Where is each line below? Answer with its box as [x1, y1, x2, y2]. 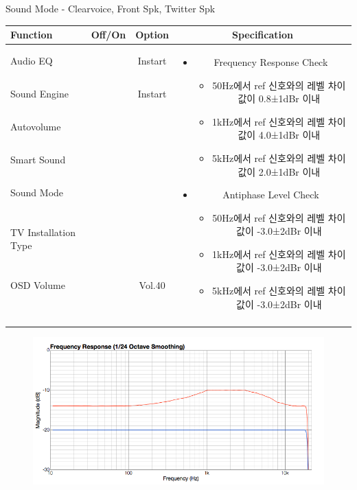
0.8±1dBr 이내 [258, 91, 321, 106]
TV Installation [10, 224, 76, 239]
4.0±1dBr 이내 [258, 128, 321, 142]
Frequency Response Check [214, 54, 328, 69]
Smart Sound [10, 152, 66, 167]
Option [135, 27, 170, 42]
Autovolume [10, 119, 61, 134]
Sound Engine [10, 86, 69, 101]
